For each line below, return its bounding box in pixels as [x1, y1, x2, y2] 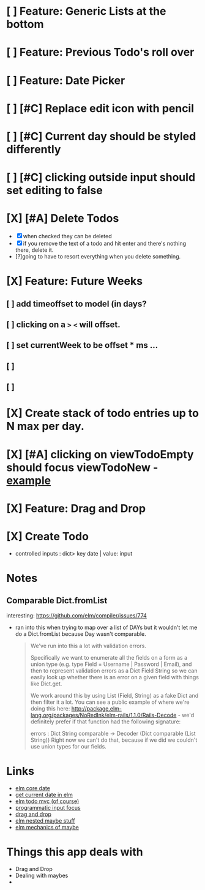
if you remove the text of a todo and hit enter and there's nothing [23, 240, 187, 247]
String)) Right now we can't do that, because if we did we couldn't [30, 736, 198, 744]
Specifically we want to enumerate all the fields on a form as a [30, 654, 188, 661]
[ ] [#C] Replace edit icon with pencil [6, 101, 195, 115]
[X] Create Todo [6, 529, 89, 543]
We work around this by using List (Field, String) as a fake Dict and [30, 692, 199, 699]
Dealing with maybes [15, 872, 69, 879]
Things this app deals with [6, 845, 143, 859]
